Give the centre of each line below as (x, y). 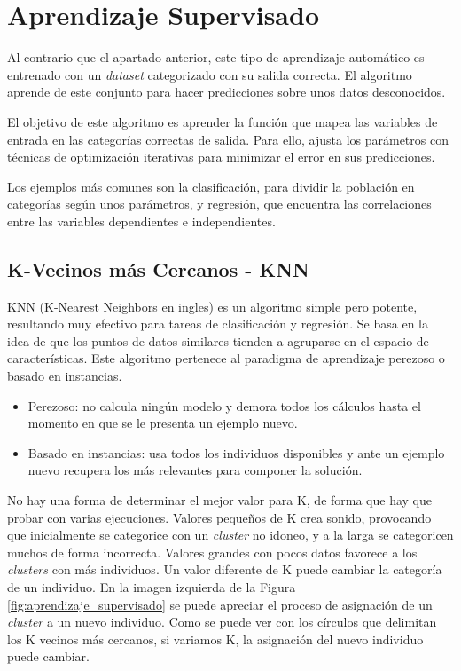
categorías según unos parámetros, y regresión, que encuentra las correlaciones (219, 204)
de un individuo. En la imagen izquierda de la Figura (152, 586)
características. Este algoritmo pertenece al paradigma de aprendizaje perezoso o (226, 358)
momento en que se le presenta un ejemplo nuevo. (163, 423)
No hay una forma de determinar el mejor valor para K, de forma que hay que (219, 500)
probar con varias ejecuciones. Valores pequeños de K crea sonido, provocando (219, 517)
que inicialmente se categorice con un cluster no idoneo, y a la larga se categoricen (230, 535)
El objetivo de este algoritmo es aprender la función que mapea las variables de (223, 121)
